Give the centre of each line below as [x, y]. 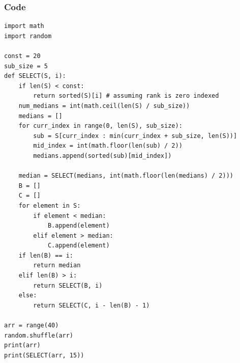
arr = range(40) [32, 326]
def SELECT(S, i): [35, 76]
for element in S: [50, 205]
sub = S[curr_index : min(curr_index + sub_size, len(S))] [135, 136]
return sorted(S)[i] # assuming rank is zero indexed [126, 96]
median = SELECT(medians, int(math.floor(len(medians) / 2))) [126, 176]
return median [57, 266]
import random [28, 36]
